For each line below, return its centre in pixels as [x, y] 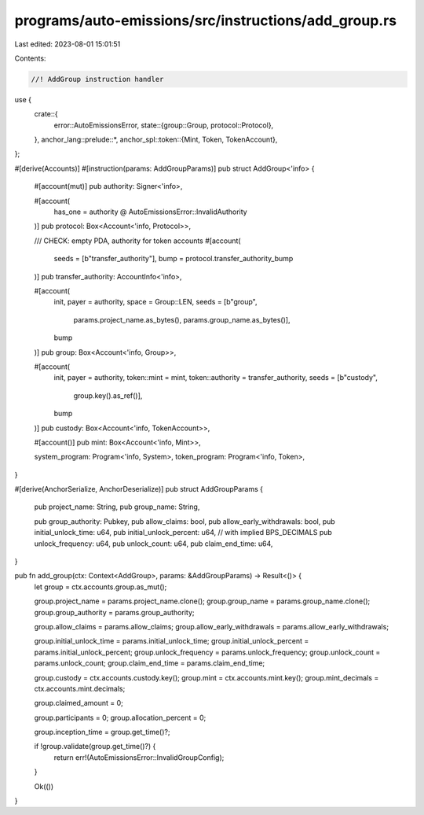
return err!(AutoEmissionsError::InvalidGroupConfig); [139, 757]
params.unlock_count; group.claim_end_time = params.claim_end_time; [150, 663]
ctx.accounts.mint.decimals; [80, 688]
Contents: [30, 58]
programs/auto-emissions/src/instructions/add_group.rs [205, 20]
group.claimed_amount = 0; [79, 703]
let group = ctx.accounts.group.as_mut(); [101, 587]
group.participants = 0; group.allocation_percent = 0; [120, 717]
